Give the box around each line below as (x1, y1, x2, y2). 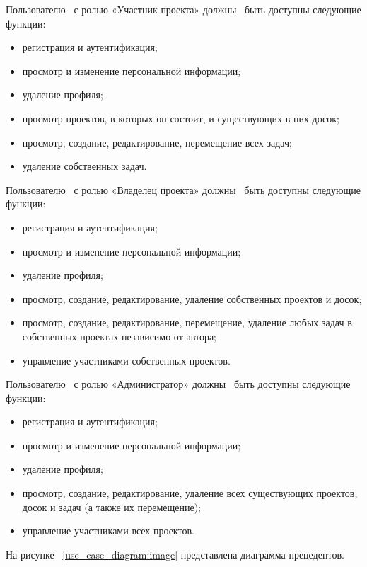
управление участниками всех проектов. (22, 523, 194, 538)
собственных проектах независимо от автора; (22, 328, 216, 343)
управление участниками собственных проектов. (22, 353, 231, 367)
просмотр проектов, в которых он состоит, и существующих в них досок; (22, 110, 339, 125)
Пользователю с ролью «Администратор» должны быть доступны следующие (6, 377, 351, 391)
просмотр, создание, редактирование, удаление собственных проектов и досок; (22, 291, 362, 306)
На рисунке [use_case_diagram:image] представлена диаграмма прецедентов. (6, 546, 344, 561)
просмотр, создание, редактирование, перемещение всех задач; (22, 134, 292, 149)
